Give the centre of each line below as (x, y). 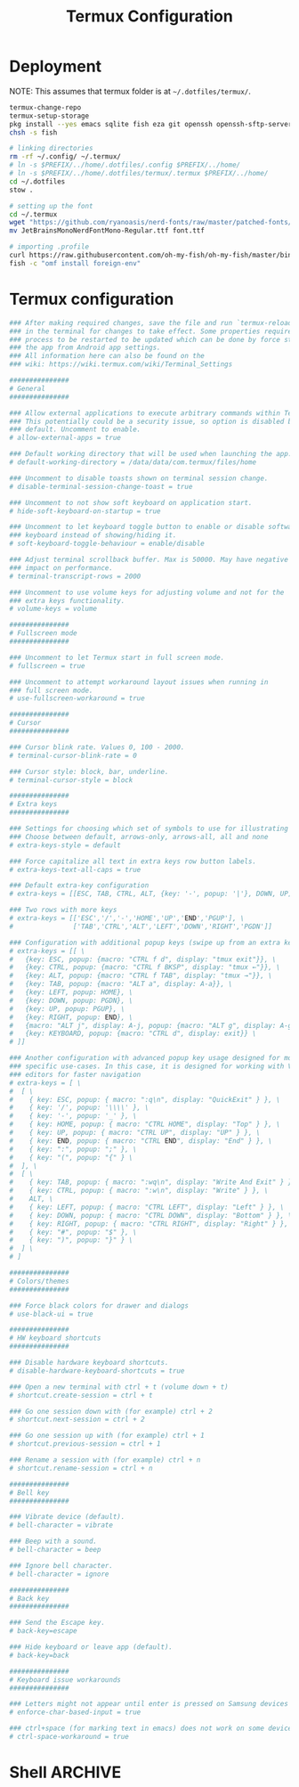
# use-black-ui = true (51, 1314)
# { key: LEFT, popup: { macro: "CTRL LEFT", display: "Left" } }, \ (147, 1207)
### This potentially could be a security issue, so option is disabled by (153, 421)
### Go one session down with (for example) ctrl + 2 (111, 1411)
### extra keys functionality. (67, 600)
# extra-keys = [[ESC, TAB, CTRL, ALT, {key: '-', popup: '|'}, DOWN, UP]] (153, 894)
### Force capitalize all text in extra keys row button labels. (133, 861)
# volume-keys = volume (53, 609)
